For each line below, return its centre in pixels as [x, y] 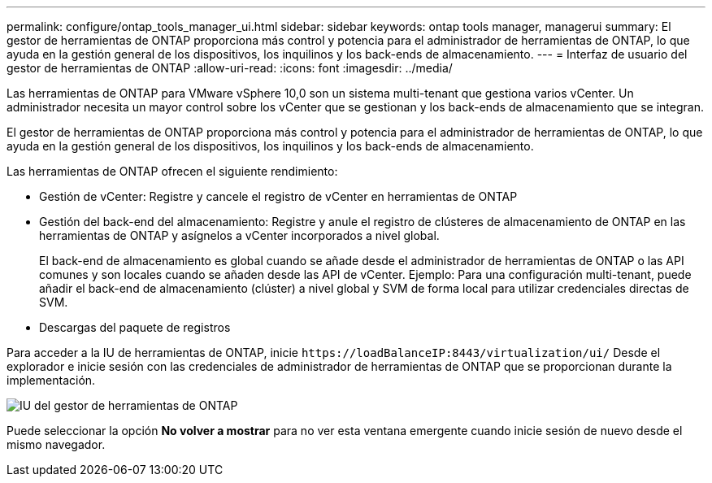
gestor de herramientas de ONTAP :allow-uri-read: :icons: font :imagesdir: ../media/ [230, 68]
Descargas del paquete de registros [135, 327]
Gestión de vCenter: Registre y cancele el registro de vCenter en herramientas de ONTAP [278, 196]
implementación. [51, 380]
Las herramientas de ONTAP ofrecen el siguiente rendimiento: [172, 171]
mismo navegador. [56, 444]
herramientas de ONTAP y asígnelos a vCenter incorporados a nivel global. [239, 235]
